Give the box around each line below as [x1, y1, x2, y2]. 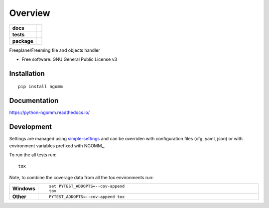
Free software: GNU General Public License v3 [21, 56, 118, 62]
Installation [9, 69, 45, 78]
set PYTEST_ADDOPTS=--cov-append [49, 184, 125, 189]
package [12, 37, 33, 44]
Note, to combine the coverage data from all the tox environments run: [9, 174, 154, 180]
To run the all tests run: [9, 152, 57, 158]
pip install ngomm [18, 84, 63, 90]
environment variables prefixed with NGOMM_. [9, 142, 106, 149]
